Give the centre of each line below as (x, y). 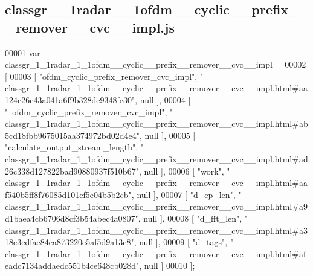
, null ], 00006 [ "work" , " (184, 171)
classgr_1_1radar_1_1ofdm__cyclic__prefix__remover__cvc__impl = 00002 (156, 64)
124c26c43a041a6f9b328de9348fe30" (70, 99)
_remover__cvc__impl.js (90, 27)
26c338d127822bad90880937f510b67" (72, 171)
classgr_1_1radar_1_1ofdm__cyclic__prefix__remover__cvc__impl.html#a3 (156, 230)
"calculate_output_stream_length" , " (75, 147)
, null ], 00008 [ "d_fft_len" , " (193, 218)
